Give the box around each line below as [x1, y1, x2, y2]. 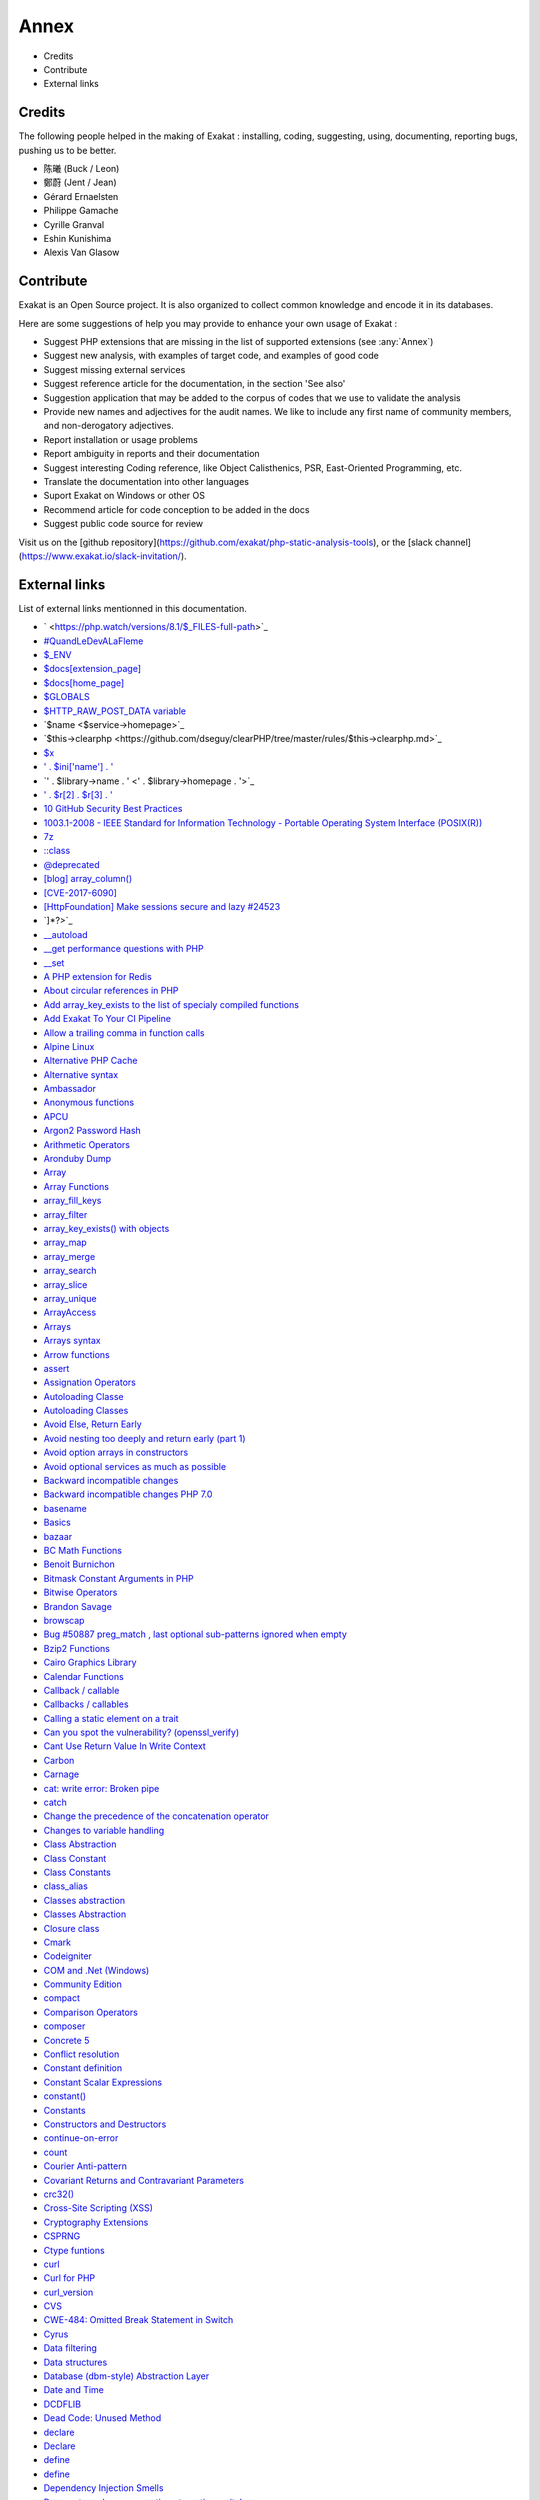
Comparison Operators [43, 2006, 139, 2018]
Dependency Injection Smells [43, 2482, 164, 2494]
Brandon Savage [43, 1600, 112, 1612]
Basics [43, 1516, 72, 1529]
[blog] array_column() [43, 873, 133, 885]
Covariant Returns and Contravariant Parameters [43, 2174, 245, 2186]
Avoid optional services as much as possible [43, 1460, 227, 1472]
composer [43, 2020, 86, 2032]
